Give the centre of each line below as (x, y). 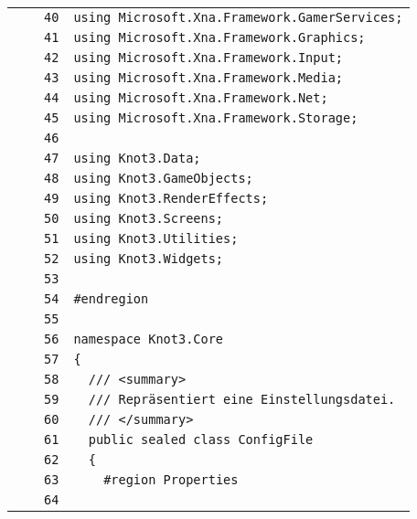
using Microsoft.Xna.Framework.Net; (201, 98)
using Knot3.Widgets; (149, 259)
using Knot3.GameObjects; (163, 178)
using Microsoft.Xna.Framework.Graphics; (219, 37)
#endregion (111, 299)
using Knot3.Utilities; (156, 238)
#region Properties (171, 480)
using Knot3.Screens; (149, 218)
